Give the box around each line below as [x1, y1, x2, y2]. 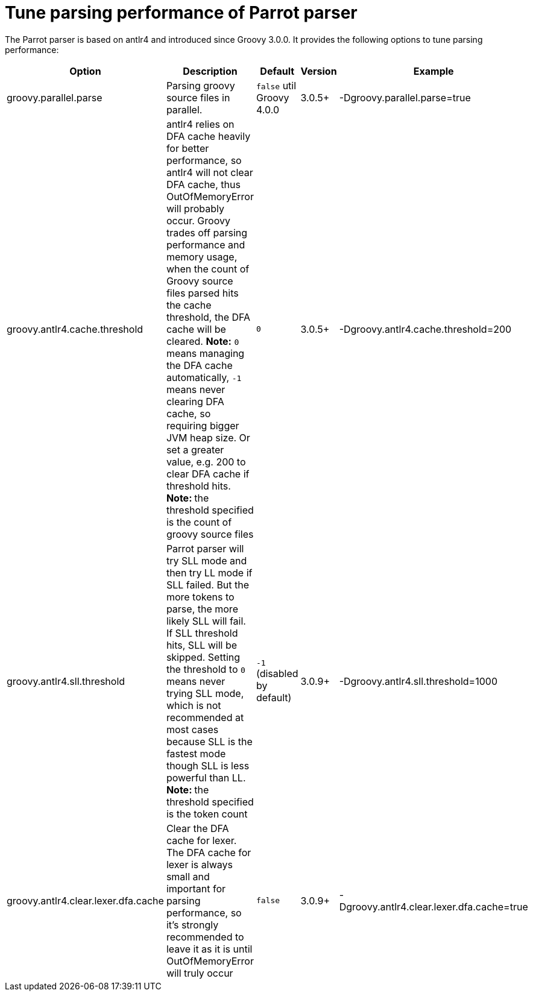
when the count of [166, 262, 250, 275]
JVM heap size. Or [166, 431, 250, 444]
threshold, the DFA [166, 310, 251, 323]
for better [166, 142, 209, 154]
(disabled [256, 667, 298, 680]
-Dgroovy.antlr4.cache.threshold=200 [339, 323, 512, 335]
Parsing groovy [166, 79, 235, 92]
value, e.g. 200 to [166, 455, 246, 468]
